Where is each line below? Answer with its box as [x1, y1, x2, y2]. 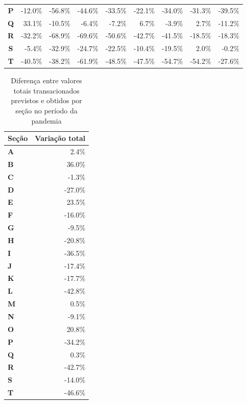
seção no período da [15, 105, 78, 115]
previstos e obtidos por [11, 95, 82, 106]
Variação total [35, 133, 86, 144]
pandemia [31, 115, 62, 126]
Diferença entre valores [11, 75, 82, 86]
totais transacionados [13, 85, 80, 96]
